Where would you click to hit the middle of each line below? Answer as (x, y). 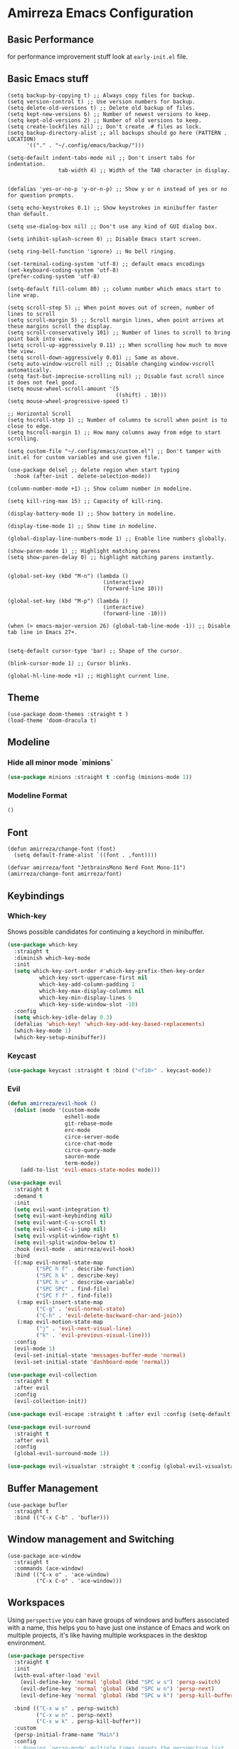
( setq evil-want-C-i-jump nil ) (60, 1229)
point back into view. (41, 339)
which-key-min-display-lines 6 (85, 998)
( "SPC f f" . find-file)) (74, 1295)
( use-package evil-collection (52, 1375)
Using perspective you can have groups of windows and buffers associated (118, 1620)
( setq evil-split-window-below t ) (65, 1243)
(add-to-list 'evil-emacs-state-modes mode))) (90, 1170)
